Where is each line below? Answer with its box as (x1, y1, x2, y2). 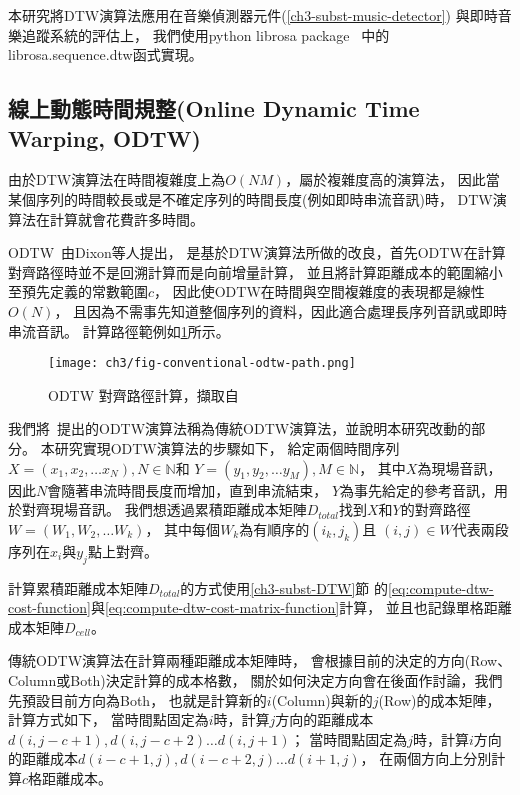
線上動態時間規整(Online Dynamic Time (8, 93, 420, 124)
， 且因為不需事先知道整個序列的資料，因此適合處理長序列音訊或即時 (54, 300, 508, 321)
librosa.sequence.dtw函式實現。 (8, 44, 203, 65)
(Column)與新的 (271, 689, 373, 710)
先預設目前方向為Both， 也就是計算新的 (8, 689, 267, 710)
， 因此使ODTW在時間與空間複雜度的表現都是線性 (154, 281, 485, 302)
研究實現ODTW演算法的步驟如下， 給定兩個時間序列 (54, 437, 400, 458)
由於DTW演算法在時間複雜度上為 (8, 169, 226, 190)
